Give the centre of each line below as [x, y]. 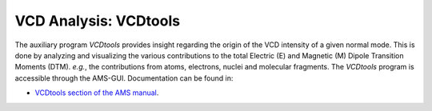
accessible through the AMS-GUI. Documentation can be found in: [124, 78]
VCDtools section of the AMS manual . [97, 93]
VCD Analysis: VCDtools [97, 21]
